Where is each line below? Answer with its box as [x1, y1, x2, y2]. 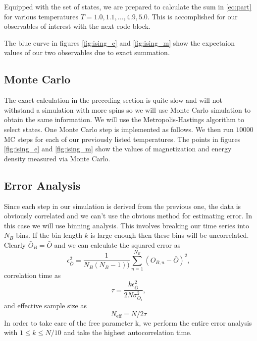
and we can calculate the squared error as [54, 239, 181, 250]
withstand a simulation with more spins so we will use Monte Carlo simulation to [4, 104, 251, 115]
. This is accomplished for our [147, 11, 238, 21]
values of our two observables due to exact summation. [4, 47, 170, 58]
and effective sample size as [4, 300, 87, 311]
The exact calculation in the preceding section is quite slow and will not [4, 95, 222, 105]
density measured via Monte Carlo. [4, 153, 110, 163]
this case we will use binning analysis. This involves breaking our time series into [4, 220, 250, 230]
